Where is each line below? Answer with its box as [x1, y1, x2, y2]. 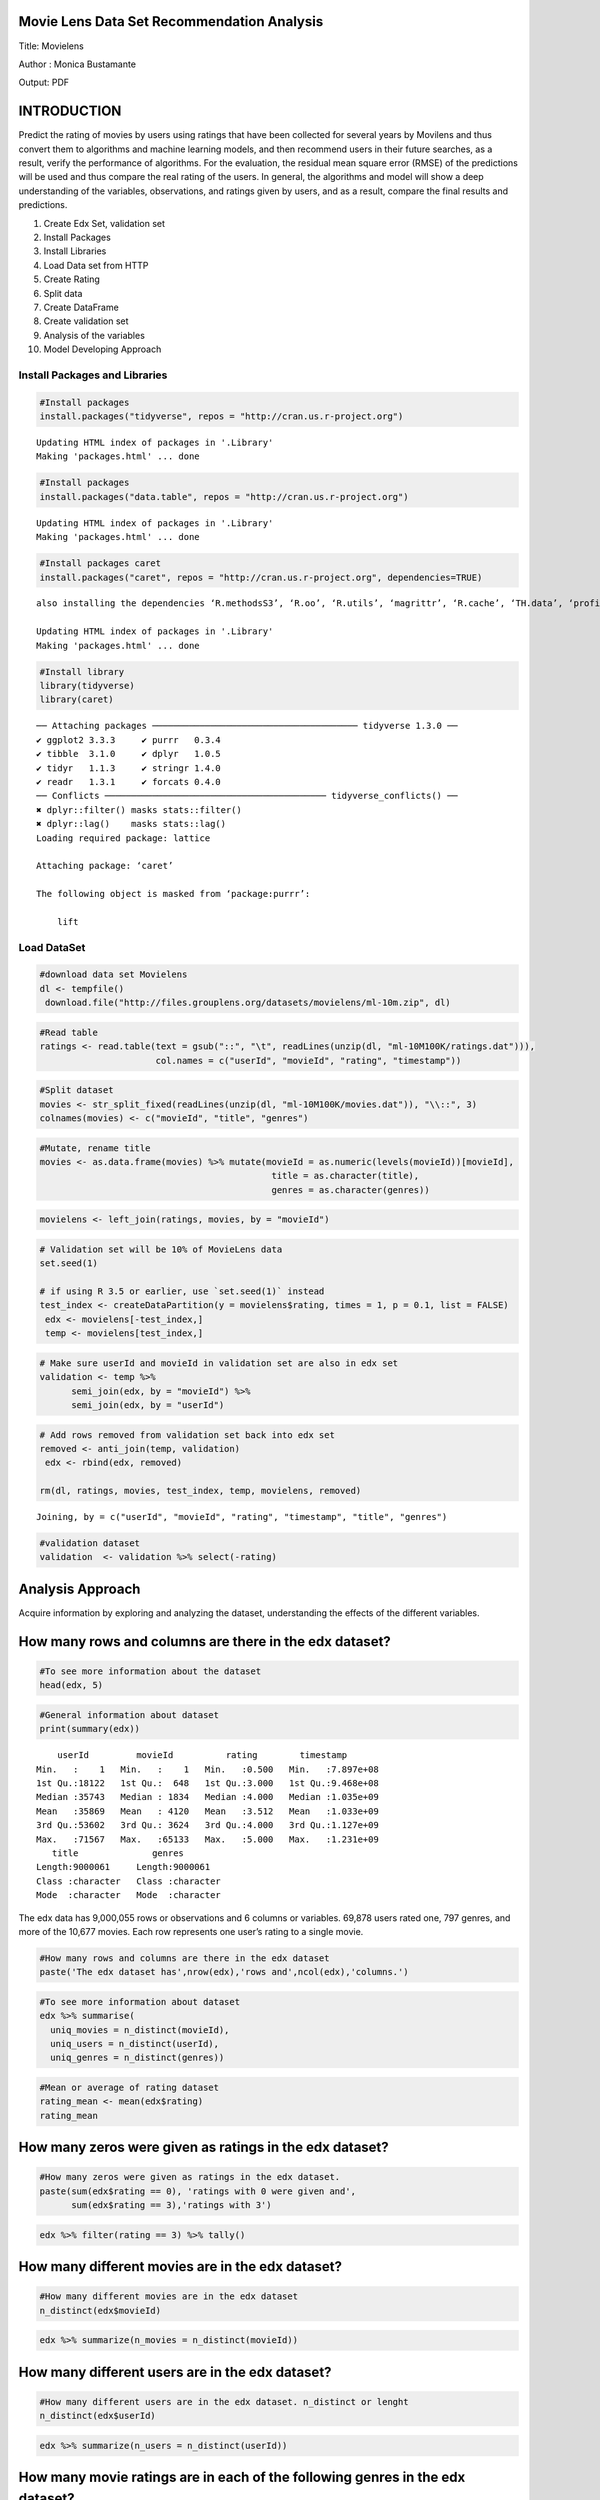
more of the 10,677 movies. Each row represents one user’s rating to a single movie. [18, 1925, 364, 1937]
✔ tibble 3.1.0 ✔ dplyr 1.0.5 [36, 748, 222, 760]
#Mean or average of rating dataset [39, 2082, 220, 2094]
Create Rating [43, 273, 100, 285]
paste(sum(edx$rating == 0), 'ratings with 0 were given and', [39, 2185, 357, 2197]
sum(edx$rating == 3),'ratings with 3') [71, 2200, 272, 2211]
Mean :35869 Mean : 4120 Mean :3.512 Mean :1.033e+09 [36, 1805, 379, 1817]
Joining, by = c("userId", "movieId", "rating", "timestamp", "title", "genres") [36, 1511, 448, 1523]
